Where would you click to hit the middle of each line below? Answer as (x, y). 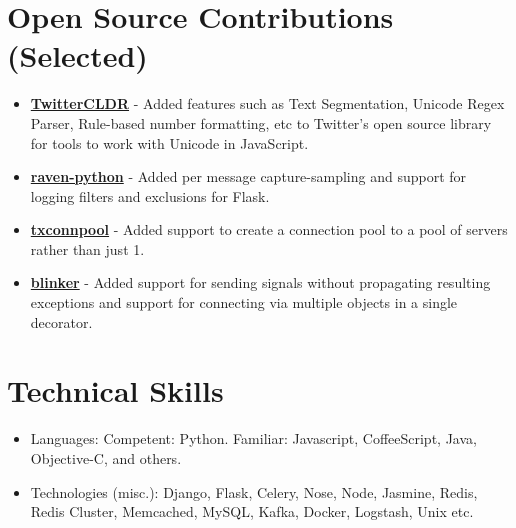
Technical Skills (115, 390)
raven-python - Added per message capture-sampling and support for (248, 176)
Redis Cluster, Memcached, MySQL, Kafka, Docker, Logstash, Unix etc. (252, 511)
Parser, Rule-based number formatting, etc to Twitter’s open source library (261, 122)
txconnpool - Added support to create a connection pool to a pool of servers (269, 229)
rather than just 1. (87, 248)
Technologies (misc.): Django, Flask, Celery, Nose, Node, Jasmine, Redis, (254, 491)
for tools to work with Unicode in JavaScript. (169, 142)
